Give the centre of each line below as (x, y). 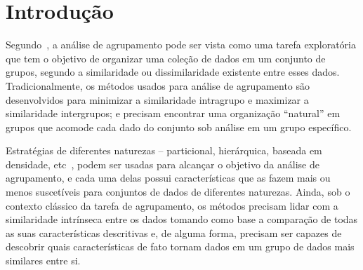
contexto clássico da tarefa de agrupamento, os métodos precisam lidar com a (172, 205)
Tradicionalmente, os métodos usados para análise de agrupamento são (158, 85)
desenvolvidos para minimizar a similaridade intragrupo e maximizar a (157, 99)
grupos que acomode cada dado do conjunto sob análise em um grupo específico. (179, 127)
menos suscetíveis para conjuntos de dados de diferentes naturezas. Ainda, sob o (178, 192)
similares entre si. (43, 261)
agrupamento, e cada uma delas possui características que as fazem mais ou (168, 178)
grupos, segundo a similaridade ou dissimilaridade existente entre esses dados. (173, 72)
